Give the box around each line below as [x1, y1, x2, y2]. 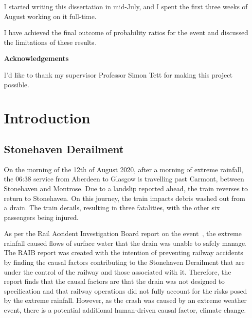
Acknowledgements [4, 53, 69, 63]
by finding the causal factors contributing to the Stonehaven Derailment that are [4, 257, 245, 267]
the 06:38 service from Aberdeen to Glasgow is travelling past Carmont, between [4, 174, 244, 184]
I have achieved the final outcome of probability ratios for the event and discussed [4, 27, 249, 38]
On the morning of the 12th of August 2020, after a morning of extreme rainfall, [4, 164, 243, 174]
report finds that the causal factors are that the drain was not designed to [4, 276, 225, 286]
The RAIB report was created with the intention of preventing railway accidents [4, 247, 243, 258]
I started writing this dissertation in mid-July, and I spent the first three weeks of [4, 1, 248, 11]
